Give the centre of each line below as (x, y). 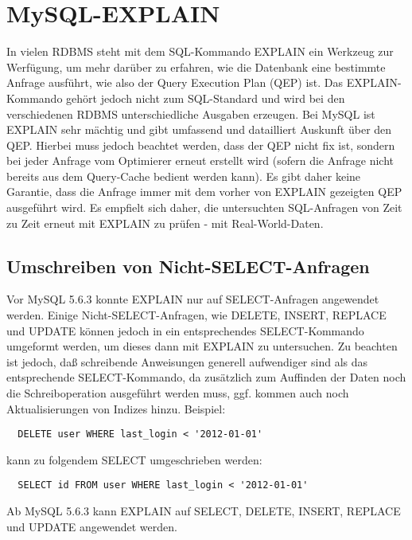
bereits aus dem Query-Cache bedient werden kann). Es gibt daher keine (184, 176)
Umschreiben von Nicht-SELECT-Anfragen (188, 266)
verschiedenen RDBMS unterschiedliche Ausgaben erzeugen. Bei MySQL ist (191, 113)
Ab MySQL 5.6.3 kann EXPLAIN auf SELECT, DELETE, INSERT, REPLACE (204, 511)
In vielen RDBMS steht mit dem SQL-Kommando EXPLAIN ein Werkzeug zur (200, 51)
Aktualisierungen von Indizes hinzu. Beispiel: (116, 408)
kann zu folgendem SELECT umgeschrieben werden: (134, 459)
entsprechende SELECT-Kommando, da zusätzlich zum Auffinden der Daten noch (206, 377)
